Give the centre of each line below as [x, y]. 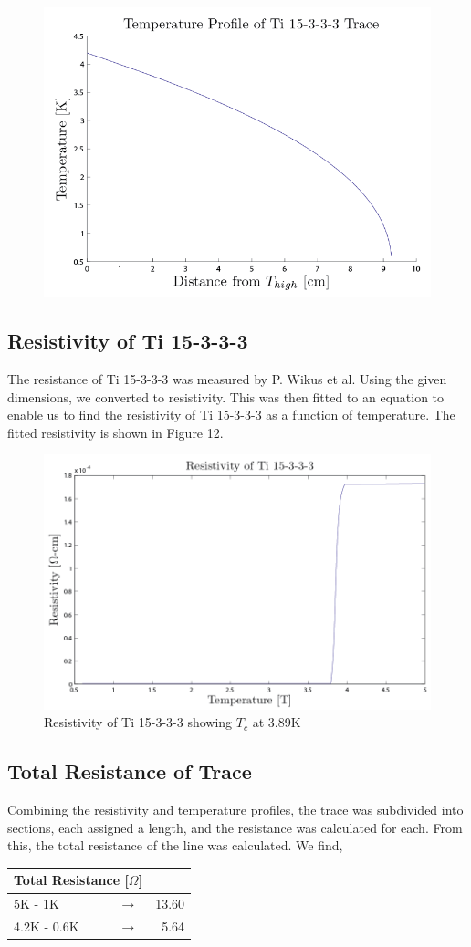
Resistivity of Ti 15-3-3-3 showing [138, 722]
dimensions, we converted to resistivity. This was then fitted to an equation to [226, 396]
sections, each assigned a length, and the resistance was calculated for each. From [235, 827]
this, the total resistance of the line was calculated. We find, [175, 845]
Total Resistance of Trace [130, 771]
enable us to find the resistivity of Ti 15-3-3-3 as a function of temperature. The [231, 415]
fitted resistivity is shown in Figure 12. [115, 432]
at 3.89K [277, 722]
